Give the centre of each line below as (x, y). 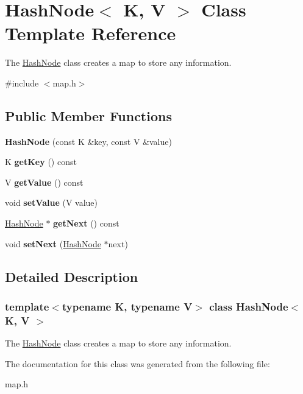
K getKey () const (41, 162)
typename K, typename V (127, 306)
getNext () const (86, 223)
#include (22, 83)
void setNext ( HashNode (53, 243)
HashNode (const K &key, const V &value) (88, 141)
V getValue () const (44, 182)
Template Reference (91, 33)
